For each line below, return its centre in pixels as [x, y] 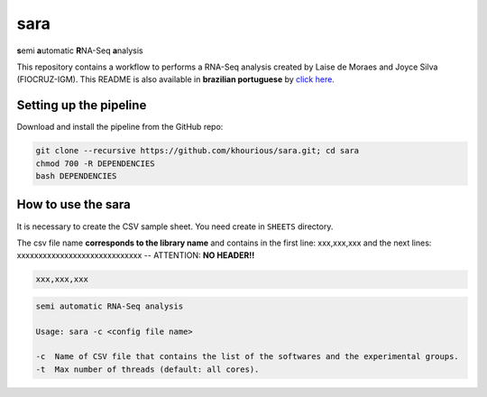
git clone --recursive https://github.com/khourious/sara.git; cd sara [198, 151]
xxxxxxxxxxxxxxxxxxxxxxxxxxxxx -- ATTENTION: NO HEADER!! [136, 255]
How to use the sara [74, 204]
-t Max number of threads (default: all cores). [147, 369]
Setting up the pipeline [82, 105]
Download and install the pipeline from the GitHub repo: [120, 127]
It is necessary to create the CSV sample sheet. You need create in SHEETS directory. [175, 226]
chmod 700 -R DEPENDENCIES [95, 163]
